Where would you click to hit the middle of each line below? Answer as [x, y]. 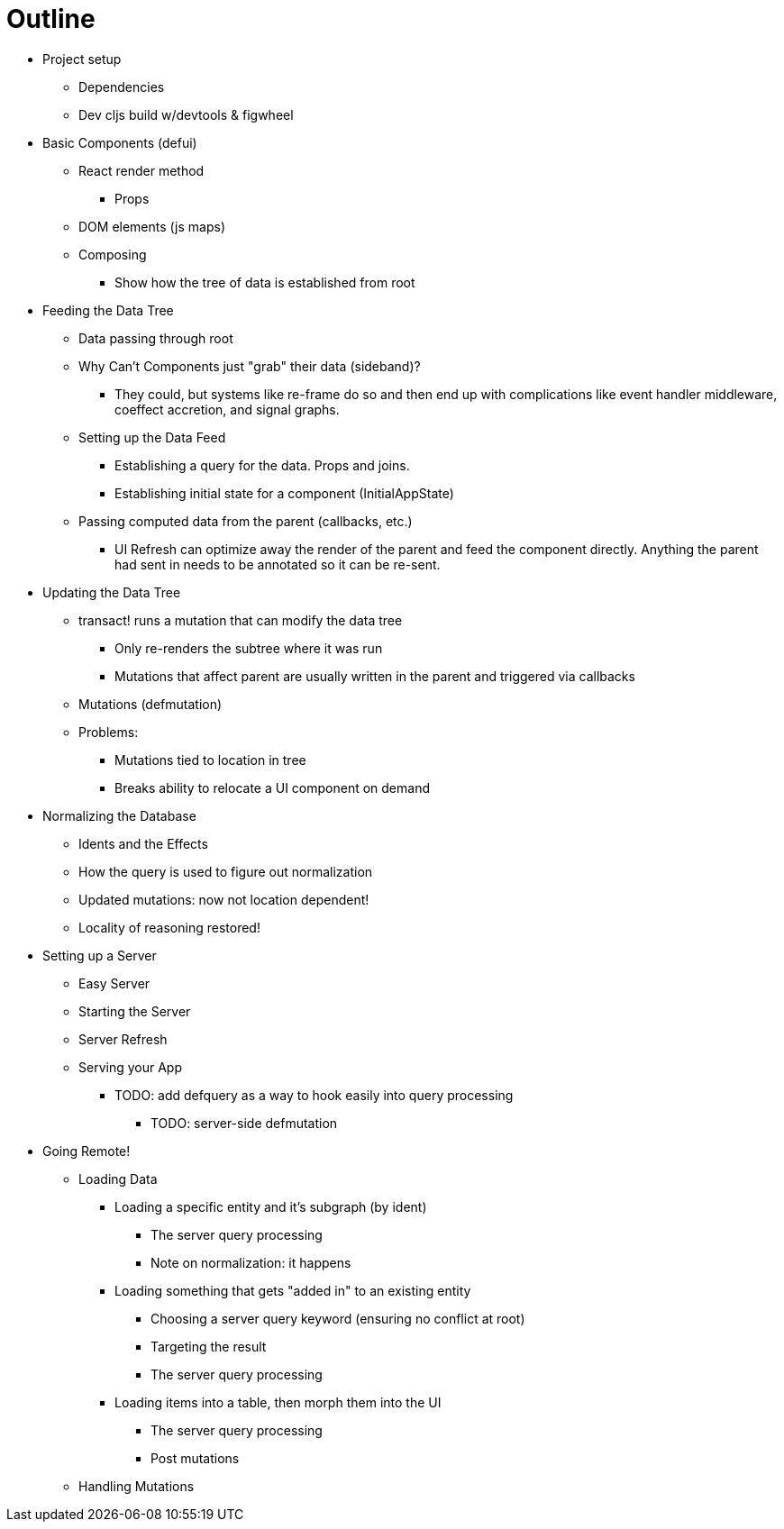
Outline [51, 19]
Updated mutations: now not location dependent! [224, 899]
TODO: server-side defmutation [244, 1123]
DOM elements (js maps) [152, 226]
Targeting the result [209, 1346]
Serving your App [130, 1067]
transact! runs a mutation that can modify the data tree [241, 620]
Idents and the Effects [143, 843]
